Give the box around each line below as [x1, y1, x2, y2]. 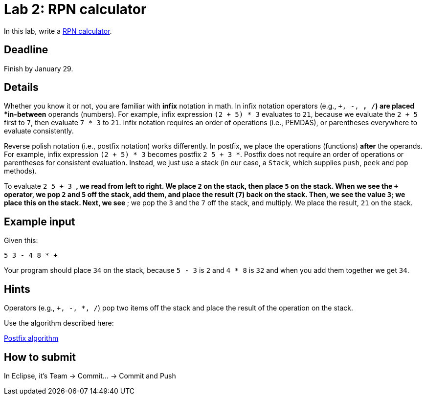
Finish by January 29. [4, 64, 73, 73]
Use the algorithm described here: [4, 319, 114, 328]
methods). [4, 167, 37, 176]
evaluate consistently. [4, 127, 74, 135]
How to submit [4, 351, 76, 363]
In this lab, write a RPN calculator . [4, 26, 112, 35]
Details [4, 81, 39, 94]
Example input [4, 215, 75, 228]
